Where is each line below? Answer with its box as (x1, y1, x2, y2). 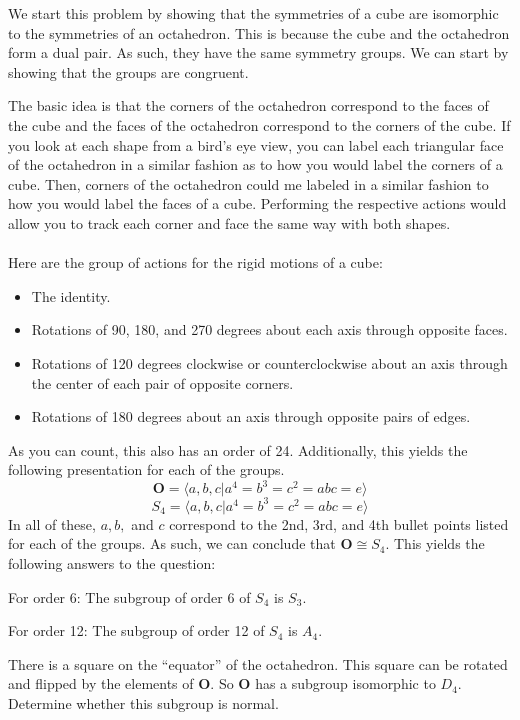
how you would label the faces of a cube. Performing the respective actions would (8, 193, 507, 214)
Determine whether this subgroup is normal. (8, 693, 279, 714)
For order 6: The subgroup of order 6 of (8, 586, 251, 607)
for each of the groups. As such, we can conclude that (8, 533, 336, 554)
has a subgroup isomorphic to (255, 673, 436, 694)
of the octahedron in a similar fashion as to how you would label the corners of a (8, 154, 503, 175)
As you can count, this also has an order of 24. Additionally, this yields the (8, 439, 468, 460)
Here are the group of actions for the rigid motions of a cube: (8, 252, 383, 273)
